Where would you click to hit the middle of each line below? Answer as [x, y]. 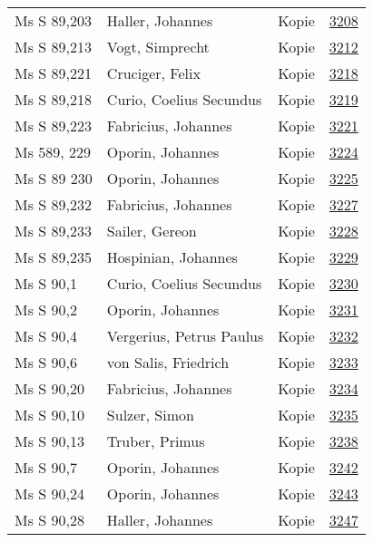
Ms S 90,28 [49, 520]
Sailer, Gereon [152, 231]
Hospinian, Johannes [172, 257]
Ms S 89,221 [53, 73]
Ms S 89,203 [53, 20]
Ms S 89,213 [53, 47]
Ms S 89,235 [53, 257]
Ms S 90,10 [49, 415]
